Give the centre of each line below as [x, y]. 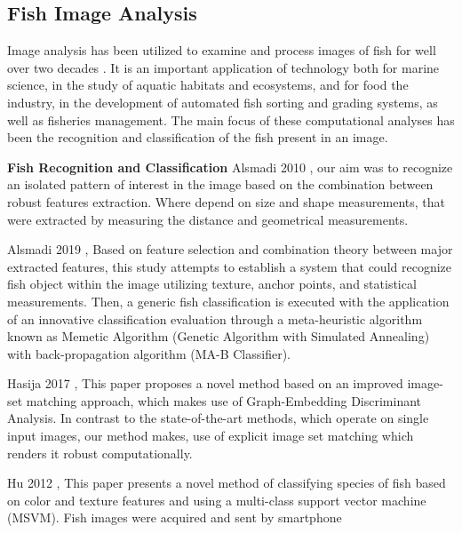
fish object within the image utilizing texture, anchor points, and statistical [212, 284]
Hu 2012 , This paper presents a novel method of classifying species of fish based [227, 483]
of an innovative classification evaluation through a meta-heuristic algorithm [215, 318]
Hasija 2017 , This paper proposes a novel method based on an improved [205, 383]
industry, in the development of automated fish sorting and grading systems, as [223, 102]
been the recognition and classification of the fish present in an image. [198, 137]
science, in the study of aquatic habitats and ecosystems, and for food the [208, 85]
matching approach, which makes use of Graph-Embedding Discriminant [224, 400]
